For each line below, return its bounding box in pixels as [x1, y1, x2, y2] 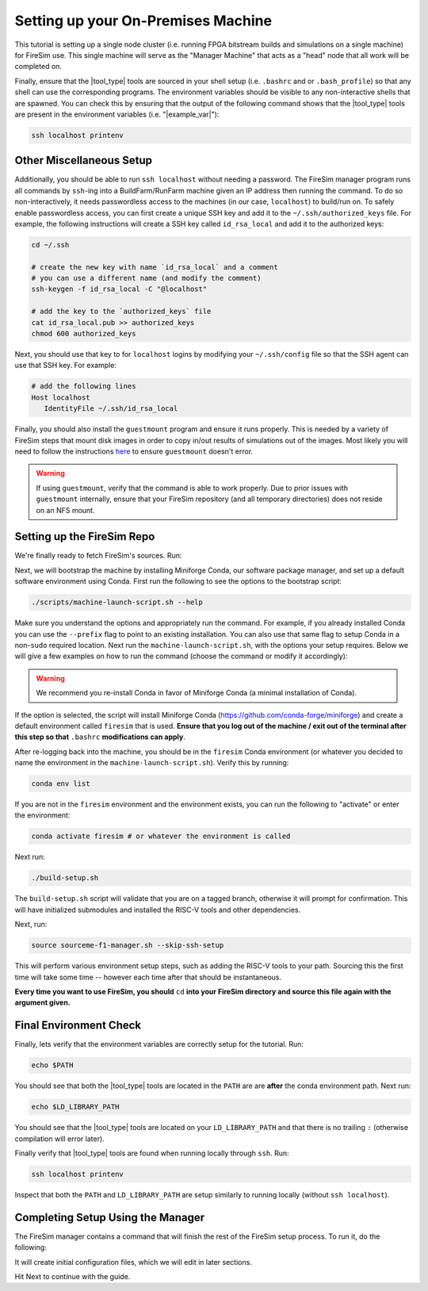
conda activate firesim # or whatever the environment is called [31, 832, 291, 841]
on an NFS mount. [36, 505, 95, 515]
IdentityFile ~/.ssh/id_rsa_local [44, 404, 178, 413]
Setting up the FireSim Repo [14, 530, 155, 543]
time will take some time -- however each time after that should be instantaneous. [14, 972, 281, 982]
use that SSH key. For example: [14, 361, 117, 370]
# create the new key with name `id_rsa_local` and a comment [31, 262, 278, 271]
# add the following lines [31, 381, 136, 391]
